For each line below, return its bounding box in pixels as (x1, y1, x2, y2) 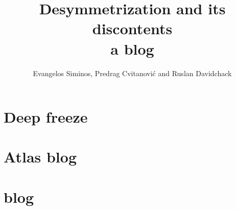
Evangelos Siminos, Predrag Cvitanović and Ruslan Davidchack (33, 67, 232, 78)
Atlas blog (4, 146, 77, 167)
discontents (92, 18, 173, 39)
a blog (110, 38, 154, 59)
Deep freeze (4, 106, 88, 127)
